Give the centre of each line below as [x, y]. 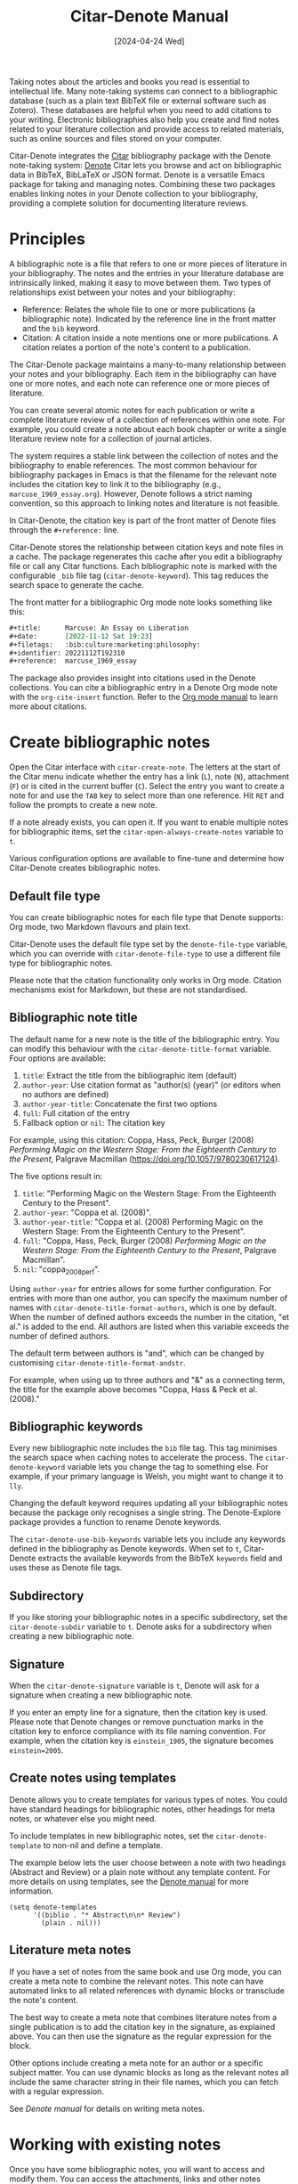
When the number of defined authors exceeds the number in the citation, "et [149, 1316]
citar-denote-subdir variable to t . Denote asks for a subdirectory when [141, 1626]
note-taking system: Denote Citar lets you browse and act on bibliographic [145, 165]
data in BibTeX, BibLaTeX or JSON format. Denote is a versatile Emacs [137, 175]
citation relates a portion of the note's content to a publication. [137, 347]
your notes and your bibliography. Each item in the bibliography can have [143, 374]
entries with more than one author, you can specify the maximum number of [149, 1298]
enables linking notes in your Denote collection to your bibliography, [134, 193]
